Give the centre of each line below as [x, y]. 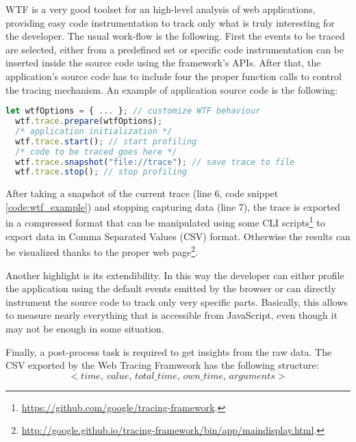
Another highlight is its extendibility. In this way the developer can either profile [175, 275]
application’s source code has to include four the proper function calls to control [174, 76]
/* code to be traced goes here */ [96, 152]
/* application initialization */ [94, 131]
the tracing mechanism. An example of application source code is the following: [172, 89]
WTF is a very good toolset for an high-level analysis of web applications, [161, 9]
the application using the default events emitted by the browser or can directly [171, 288]
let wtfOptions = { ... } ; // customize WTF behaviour [133, 111]
